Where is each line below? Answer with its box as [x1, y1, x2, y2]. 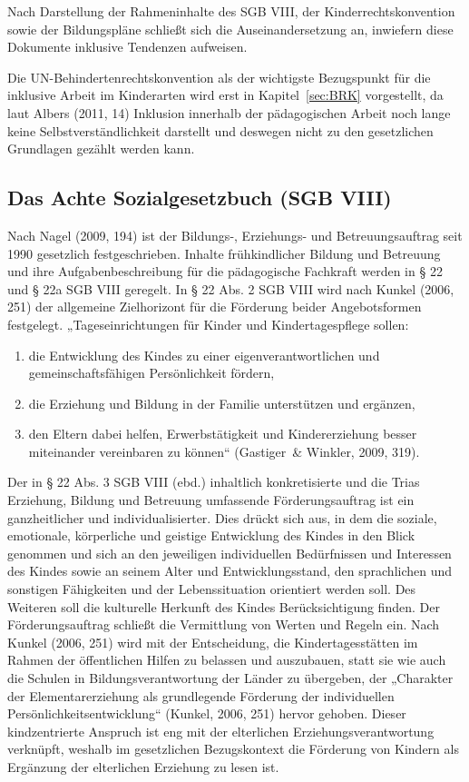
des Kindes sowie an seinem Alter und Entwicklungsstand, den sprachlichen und [7, 561, 453, 580]
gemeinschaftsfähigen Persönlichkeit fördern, [28, 363, 275, 382]
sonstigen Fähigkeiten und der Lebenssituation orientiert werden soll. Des [7, 579, 416, 599]
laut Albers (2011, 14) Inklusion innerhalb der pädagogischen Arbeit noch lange [7, 103, 451, 122]
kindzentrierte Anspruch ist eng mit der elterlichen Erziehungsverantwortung [7, 721, 435, 740]
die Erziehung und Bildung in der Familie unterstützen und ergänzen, [28, 393, 415, 412]
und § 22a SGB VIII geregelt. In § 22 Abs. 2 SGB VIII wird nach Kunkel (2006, [7, 279, 454, 298]
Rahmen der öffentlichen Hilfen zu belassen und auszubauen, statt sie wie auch [7, 650, 446, 669]
